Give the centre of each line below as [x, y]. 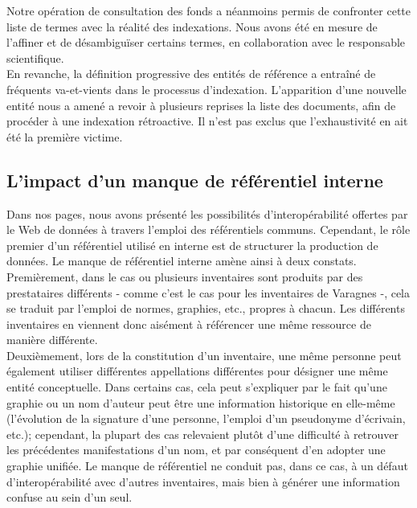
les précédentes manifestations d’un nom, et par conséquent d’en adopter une [196, 450]
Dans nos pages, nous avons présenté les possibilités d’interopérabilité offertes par [207, 213]
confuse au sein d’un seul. [69, 497]
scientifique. [35, 57]
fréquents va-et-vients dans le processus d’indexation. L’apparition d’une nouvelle [206, 89]
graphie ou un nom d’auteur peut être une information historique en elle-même [201, 402]
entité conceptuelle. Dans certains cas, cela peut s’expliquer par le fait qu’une [197, 387]
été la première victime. [65, 136]
